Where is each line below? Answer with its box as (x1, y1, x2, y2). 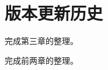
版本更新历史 (5, 1, 103, 25)
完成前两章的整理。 (5, 54, 78, 66)
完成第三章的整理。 (5, 35, 78, 47)
